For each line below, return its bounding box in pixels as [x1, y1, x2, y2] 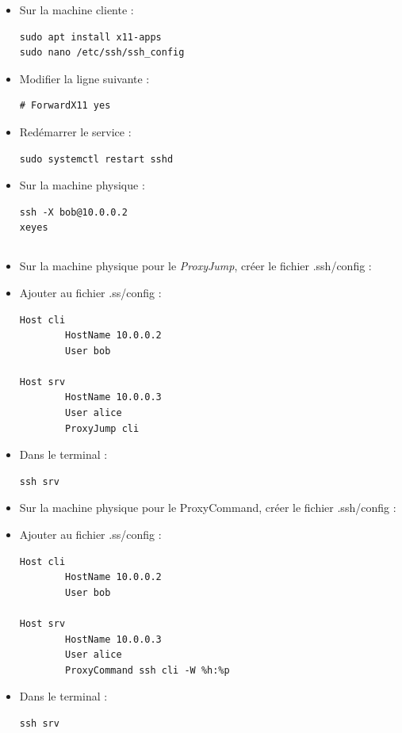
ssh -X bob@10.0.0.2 [19, 206, 128, 218]
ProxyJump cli [65, 422, 140, 434]
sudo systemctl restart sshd [19, 153, 174, 165]
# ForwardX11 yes [19, 100, 111, 112]
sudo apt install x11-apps [19, 31, 162, 43]
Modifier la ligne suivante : [19, 70, 150, 86]
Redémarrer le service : [19, 123, 132, 139]
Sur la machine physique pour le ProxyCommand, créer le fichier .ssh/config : [19, 499, 396, 516]
